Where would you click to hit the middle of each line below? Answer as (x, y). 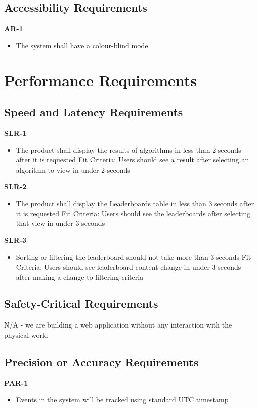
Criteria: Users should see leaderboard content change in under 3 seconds (128, 266)
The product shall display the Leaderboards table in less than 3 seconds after (135, 203)
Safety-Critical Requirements (81, 304)
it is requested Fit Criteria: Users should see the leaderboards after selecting (133, 213)
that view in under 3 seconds (60, 223)
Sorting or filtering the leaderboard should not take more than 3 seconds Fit (134, 257)
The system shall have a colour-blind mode (82, 45)
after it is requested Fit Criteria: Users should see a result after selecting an (133, 160)
